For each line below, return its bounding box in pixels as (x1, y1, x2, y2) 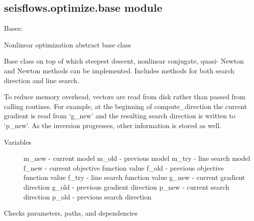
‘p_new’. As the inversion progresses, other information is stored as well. (4, 120, 222, 130)
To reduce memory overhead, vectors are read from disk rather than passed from (4, 91, 246, 102)
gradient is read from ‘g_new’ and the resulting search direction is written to (4, 110, 235, 121)
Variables (4, 136, 32, 147)
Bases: (4, 23, 23, 33)
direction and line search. (4, 75, 79, 85)
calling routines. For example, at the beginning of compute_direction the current (4, 101, 247, 111)
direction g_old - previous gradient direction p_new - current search (23, 181, 230, 192)
